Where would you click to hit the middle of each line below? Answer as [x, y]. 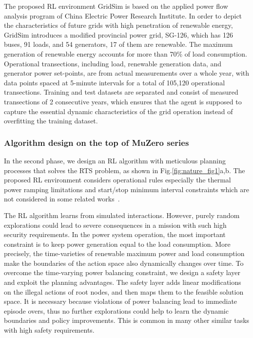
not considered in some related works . [62, 199]
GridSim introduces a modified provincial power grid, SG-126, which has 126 [118, 34]
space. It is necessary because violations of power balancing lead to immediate [121, 301]
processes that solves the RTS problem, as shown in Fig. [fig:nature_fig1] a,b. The [125, 170]
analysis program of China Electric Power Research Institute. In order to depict [123, 15]
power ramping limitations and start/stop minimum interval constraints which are [127, 189]
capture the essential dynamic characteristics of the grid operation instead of [118, 111]
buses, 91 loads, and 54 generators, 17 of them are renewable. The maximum [118, 44]
